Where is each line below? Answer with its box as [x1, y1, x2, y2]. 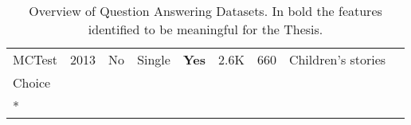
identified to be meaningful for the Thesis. [88, 20, 323, 38]
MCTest [13, 50, 58, 68]
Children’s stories [288, 50, 386, 68]
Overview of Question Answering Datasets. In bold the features [29, 2, 382, 20]
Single [137, 50, 170, 68]
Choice [13, 73, 51, 92]
